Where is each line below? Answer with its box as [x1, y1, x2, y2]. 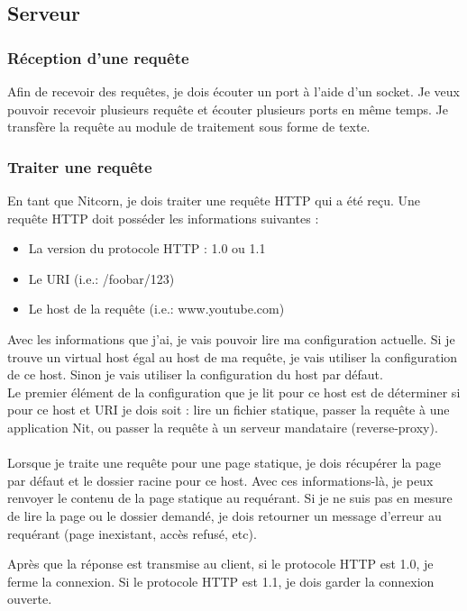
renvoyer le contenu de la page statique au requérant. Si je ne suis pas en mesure [7, 488, 453, 507]
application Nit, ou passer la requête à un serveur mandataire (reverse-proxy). [7, 417, 438, 436]
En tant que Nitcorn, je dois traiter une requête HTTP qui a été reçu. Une [7, 191, 420, 209]
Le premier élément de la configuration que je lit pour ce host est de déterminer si [7, 382, 461, 401]
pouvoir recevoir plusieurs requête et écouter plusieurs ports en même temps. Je [7, 99, 448, 118]
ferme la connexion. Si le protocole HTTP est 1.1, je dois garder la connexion [7, 571, 435, 590]
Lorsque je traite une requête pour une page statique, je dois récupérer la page [7, 453, 441, 472]
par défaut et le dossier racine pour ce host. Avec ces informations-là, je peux [7, 470, 434, 489]
